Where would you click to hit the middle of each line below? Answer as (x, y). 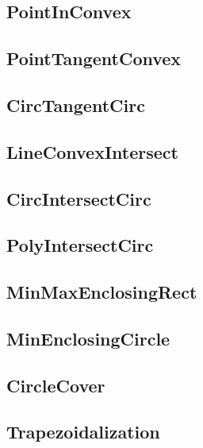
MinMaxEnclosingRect (102, 292)
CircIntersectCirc (79, 198)
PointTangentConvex (94, 58)
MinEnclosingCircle (88, 338)
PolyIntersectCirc (80, 245)
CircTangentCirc (76, 104)
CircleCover (56, 385)
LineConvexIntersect (92, 151)
